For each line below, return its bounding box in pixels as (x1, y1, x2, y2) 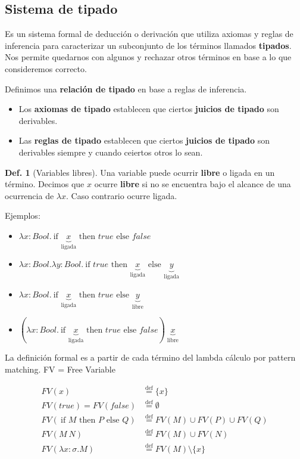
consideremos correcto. (5, 62, 87, 75)
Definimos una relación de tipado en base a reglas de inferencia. (5, 82, 247, 95)
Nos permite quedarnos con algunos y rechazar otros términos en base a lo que (5, 51, 292, 63)
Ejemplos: (5, 209, 40, 222)
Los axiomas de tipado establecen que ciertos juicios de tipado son (18, 103, 279, 115)
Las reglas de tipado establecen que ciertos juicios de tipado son (18, 134, 270, 147)
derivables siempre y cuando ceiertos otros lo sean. (18, 145, 203, 158)
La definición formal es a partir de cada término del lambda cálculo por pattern (5, 351, 296, 364)
